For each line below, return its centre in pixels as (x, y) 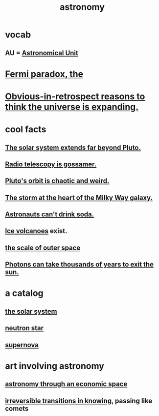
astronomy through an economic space (66, 384)
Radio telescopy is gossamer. (51, 164)
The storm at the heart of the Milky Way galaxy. (79, 197)
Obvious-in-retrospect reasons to (75, 96)
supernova (22, 345)
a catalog (24, 293)
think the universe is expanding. (72, 107)
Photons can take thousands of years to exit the (79, 265)
